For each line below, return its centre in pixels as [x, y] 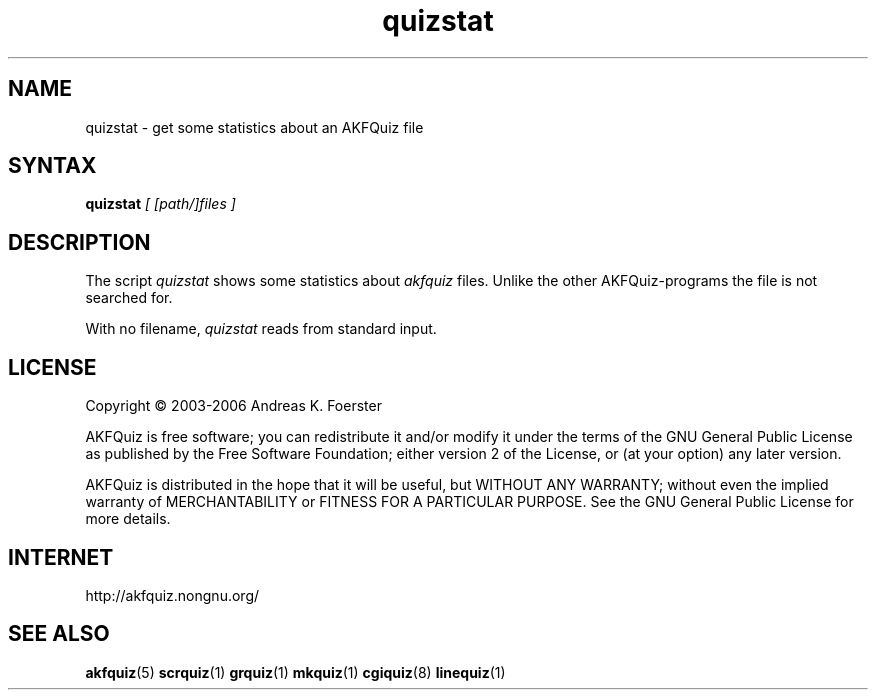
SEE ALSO [59, 634]
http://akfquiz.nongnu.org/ [172, 595]
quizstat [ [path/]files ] [160, 204]
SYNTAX [52, 166]
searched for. [129, 298]
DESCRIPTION [79, 242]
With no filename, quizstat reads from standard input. [261, 329]
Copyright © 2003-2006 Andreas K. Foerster [233, 406]
